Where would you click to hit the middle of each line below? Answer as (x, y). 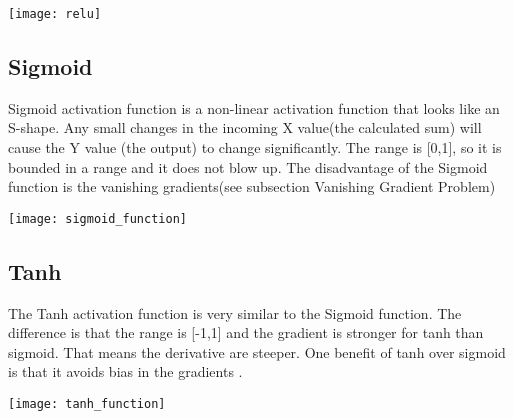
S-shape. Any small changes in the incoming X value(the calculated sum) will (245, 127)
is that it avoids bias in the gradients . (125, 371)
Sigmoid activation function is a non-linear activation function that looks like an (254, 107)
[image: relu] (55, 14)
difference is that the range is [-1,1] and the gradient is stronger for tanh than (246, 332)
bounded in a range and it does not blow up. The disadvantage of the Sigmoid (248, 166)
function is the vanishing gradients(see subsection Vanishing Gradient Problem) (252, 186)
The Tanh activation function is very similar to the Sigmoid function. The (235, 312)
